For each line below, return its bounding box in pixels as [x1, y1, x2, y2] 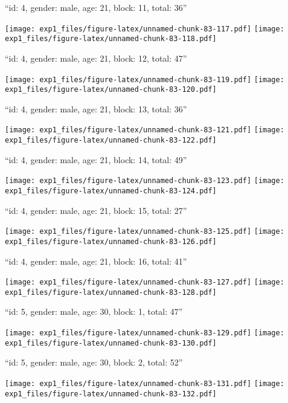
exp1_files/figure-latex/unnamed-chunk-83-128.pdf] [5, 288, 217, 297]
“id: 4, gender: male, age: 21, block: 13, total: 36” [5, 102, 187, 115]
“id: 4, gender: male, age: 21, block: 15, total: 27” [5, 204, 187, 216]
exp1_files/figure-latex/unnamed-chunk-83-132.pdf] [5, 389, 217, 398]
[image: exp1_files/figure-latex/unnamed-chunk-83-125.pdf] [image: [5, 227, 284, 236]
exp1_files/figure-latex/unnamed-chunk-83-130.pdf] [5, 338, 217, 347]
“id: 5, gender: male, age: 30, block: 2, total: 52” [5, 356, 183, 369]
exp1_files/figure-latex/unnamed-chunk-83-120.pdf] [5, 85, 217, 94]
